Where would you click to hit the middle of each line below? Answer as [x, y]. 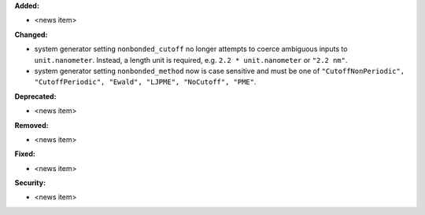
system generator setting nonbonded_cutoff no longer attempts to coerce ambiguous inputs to [191, 49]
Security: [30, 183]
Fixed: [25, 154]
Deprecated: [35, 96]
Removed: [31, 125]
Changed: [31, 35]
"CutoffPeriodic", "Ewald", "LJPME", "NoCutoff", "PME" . [145, 82]
